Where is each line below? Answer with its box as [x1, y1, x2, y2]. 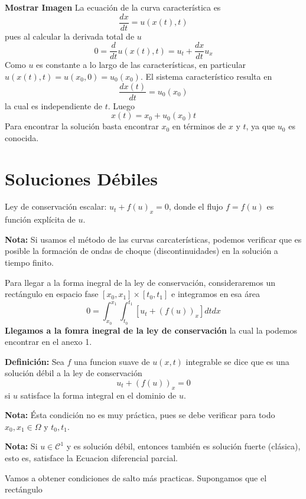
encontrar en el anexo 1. [5, 335, 92, 348]
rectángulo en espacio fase [5, 288, 99, 300]
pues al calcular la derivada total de [5, 30, 135, 42]
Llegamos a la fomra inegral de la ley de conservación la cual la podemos [5, 324, 298, 336]
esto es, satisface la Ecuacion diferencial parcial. [5, 452, 178, 464]
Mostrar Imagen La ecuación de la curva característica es [5, 1, 221, 13]
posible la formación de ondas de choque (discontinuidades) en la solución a [5, 244, 278, 257]
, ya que [246, 120, 275, 132]
